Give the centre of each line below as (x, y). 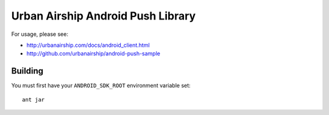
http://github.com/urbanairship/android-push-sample (94, 54)
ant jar (34, 99)
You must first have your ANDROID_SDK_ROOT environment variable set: (101, 86)
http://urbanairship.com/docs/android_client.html (88, 45)
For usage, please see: (40, 34)
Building (27, 71)
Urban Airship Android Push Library (104, 16)
